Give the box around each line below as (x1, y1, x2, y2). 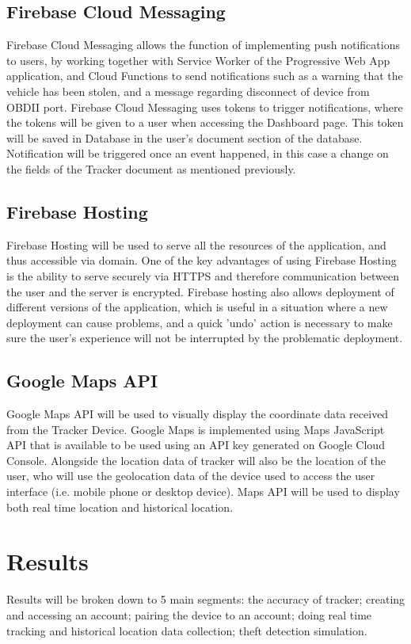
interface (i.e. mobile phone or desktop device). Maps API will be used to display (6, 483, 400, 500)
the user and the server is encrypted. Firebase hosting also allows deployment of (6, 283, 394, 299)
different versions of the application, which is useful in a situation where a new (6, 299, 388, 315)
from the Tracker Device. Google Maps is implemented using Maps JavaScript (6, 421, 385, 437)
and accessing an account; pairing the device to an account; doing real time (6, 606, 372, 623)
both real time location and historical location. (6, 498, 234, 515)
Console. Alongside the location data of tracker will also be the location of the (6, 452, 386, 468)
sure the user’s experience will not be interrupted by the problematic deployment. (6, 330, 403, 346)
